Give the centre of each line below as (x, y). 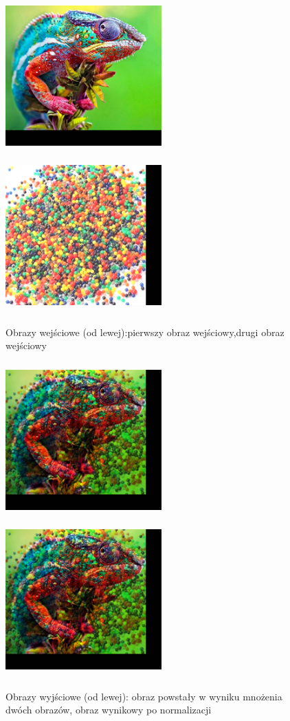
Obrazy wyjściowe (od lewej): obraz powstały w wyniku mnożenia (144, 696)
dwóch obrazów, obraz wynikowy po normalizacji (109, 710)
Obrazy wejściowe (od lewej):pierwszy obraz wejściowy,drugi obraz (145, 332)
